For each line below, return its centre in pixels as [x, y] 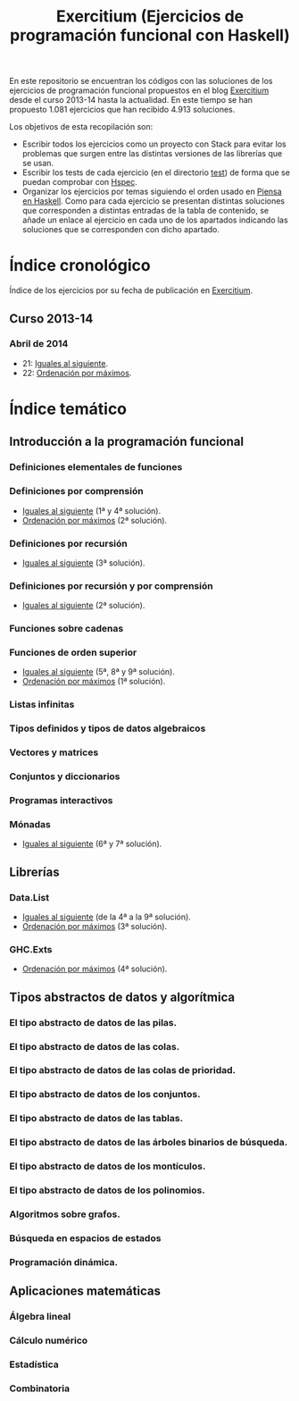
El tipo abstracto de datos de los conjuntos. [105, 1095]
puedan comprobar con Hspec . [80, 182]
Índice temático [68, 409]
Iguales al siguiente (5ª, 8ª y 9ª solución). [99, 672]
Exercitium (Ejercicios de [150, 17]
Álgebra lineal [40, 1317]
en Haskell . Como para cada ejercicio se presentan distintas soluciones [154, 201]
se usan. [38, 164]
